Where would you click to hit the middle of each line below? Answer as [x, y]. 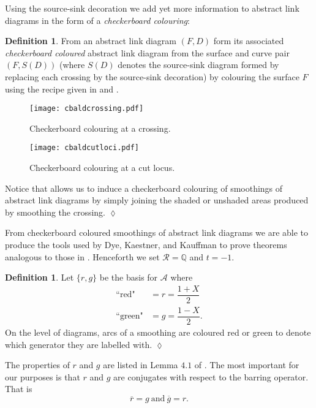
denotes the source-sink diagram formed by [198, 65]
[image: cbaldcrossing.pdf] [87, 109]
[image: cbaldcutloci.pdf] [84, 148]
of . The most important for [247, 365]
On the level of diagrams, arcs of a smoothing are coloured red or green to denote [158, 332]
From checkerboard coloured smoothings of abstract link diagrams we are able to [157, 232]
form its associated [249, 41]
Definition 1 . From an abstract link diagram [91, 41]
